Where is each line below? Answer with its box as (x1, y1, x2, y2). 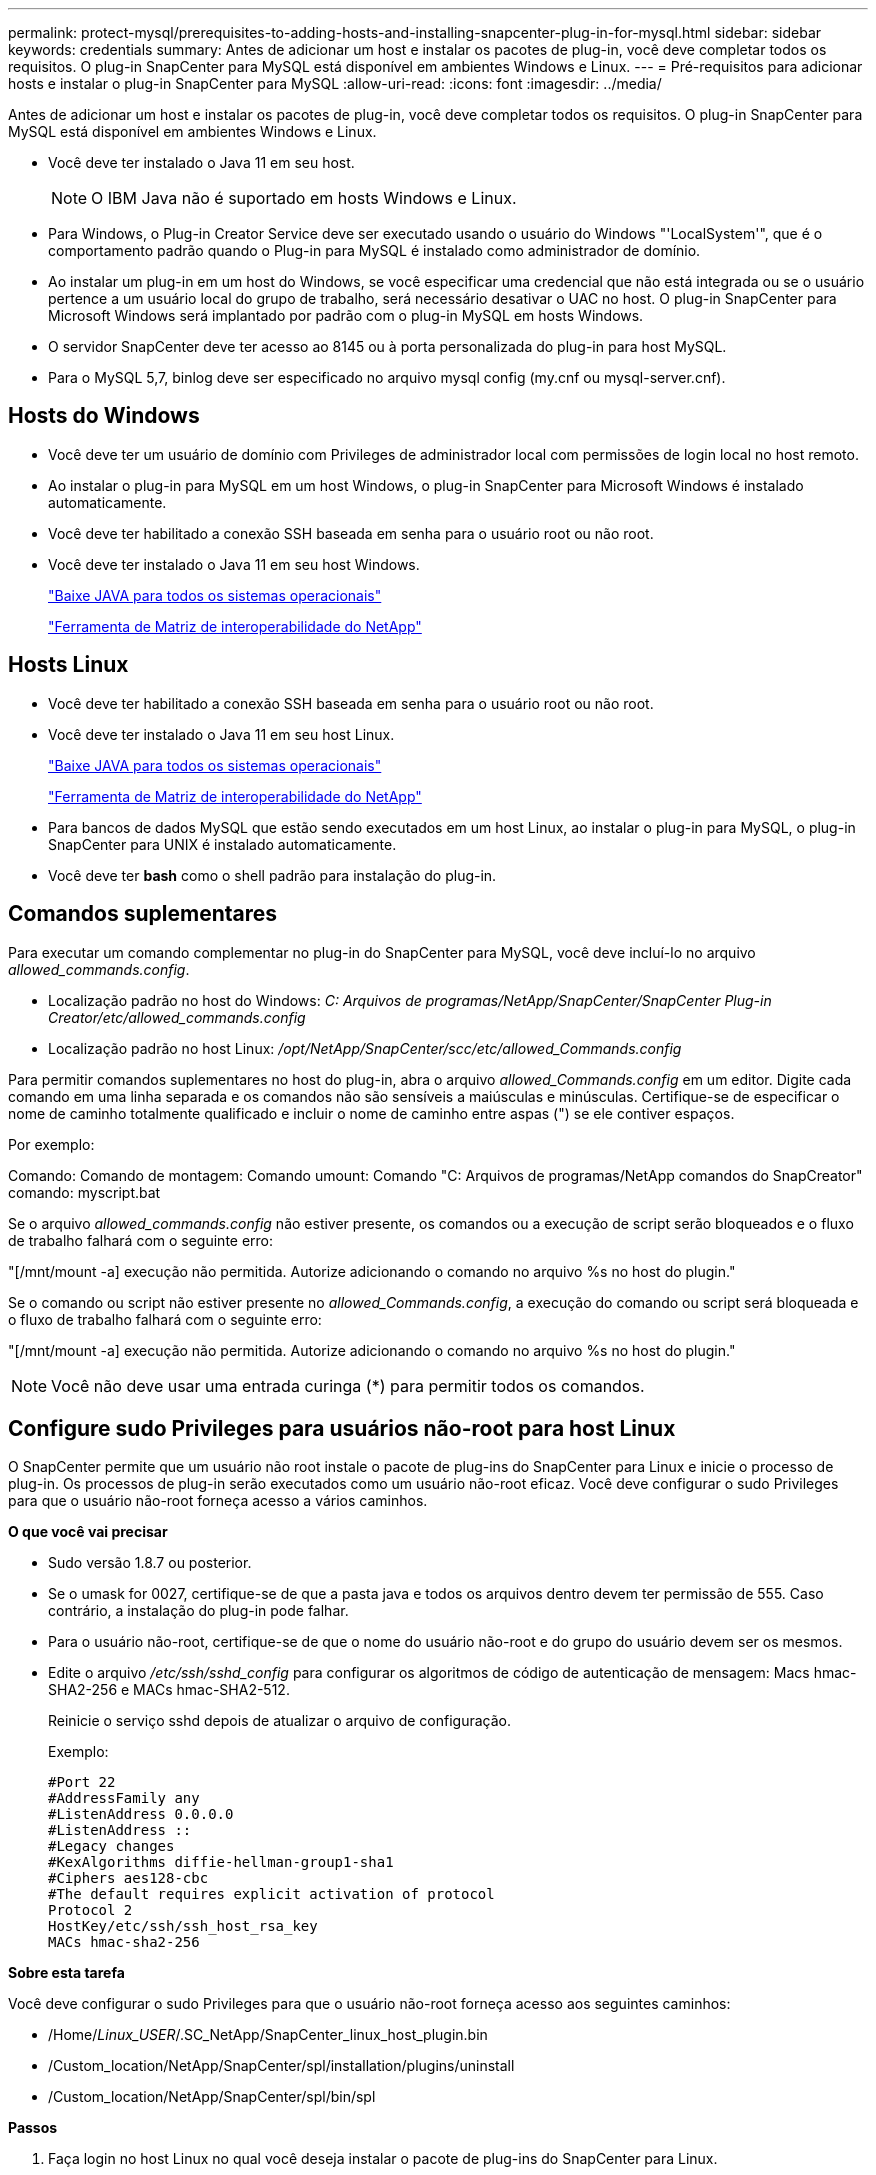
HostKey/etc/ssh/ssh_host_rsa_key (48, 1918, 318, 1935)
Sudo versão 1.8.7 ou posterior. (48, 1554, 252, 1572)
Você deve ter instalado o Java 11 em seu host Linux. (48, 725, 395, 743)
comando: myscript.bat (8, 1183, 161, 1201)
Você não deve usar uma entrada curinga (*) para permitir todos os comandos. (51, 1375, 645, 1396)
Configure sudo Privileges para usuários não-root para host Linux (8, 1415, 676, 1441)
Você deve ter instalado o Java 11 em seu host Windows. (48, 555, 420, 573)
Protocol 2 (48, 1902, 133, 1919)
